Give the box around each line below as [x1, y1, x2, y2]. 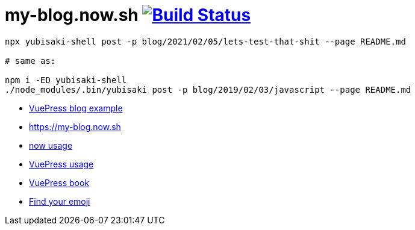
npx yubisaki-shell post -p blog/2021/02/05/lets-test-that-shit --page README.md [5, 36, 406, 46]
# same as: [5, 55, 56, 66]
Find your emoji [29, 196, 90, 207]
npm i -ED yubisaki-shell [5, 75, 127, 85]
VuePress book [29, 177, 90, 188]
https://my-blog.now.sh [29, 121, 121, 132]
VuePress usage [29, 158, 94, 169]
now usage [29, 140, 73, 151]
